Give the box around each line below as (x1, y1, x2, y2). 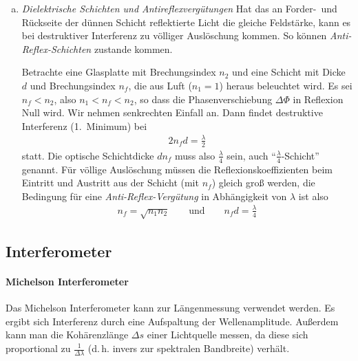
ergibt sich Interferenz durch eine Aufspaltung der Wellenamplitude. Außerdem (6, 314, 339, 328)
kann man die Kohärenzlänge (6, 327, 129, 342)
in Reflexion (293, 91, 344, 106)
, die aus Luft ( (128, 78, 192, 92)
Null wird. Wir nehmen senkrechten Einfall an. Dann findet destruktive (21, 105, 323, 120)
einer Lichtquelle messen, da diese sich (147, 327, 308, 342)
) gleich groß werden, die (211, 175, 315, 190)
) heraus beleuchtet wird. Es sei (219, 78, 352, 92)
